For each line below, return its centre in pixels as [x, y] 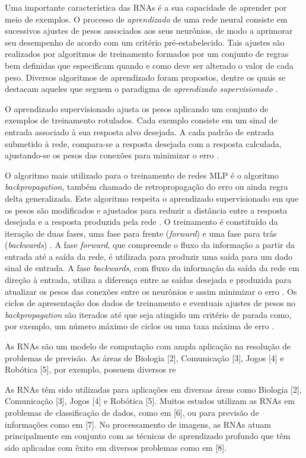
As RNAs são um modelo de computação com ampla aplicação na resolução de [148, 346]
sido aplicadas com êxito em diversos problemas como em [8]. [116, 447]
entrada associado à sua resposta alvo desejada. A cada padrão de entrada [140, 131]
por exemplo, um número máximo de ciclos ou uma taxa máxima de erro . [140, 326]
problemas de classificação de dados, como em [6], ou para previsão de [132, 412]
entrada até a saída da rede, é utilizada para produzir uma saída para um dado [149, 256]
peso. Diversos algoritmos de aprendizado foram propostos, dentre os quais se [145, 77]
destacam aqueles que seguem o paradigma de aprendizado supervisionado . [141, 89]
